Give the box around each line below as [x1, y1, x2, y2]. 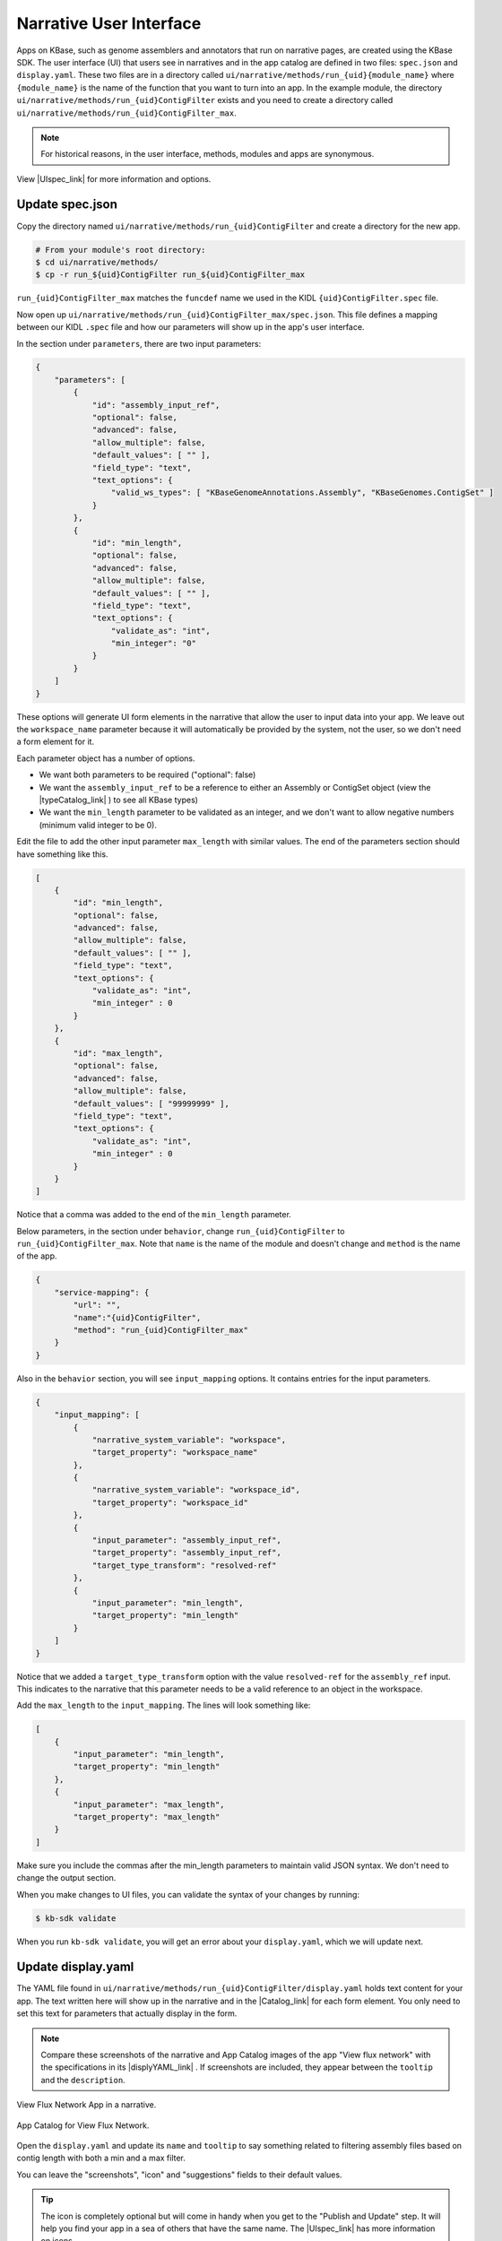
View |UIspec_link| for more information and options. [16, 173, 212, 184]
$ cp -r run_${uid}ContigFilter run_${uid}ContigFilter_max [35, 270, 306, 280]
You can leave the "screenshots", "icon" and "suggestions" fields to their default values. [16, 2169, 342, 2180]
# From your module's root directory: [35, 245, 206, 255]
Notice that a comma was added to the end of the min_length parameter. [16, 1209, 291, 1220]
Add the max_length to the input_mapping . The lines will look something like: [16, 1700, 311, 1711]
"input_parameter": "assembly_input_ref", [91, 1536, 281, 1545]
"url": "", [73, 1300, 121, 1311]
